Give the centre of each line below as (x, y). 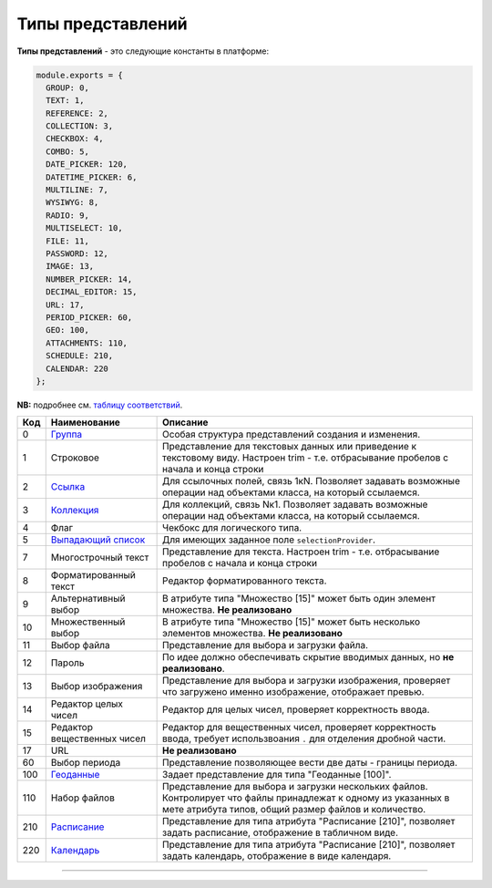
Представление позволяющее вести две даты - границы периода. (310, 763)
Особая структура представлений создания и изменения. (292, 435)
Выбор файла (80, 645)
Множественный (88, 622)
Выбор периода (86, 763)
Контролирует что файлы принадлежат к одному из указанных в (306, 798)
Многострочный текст (100, 558)
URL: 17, (65, 305)
